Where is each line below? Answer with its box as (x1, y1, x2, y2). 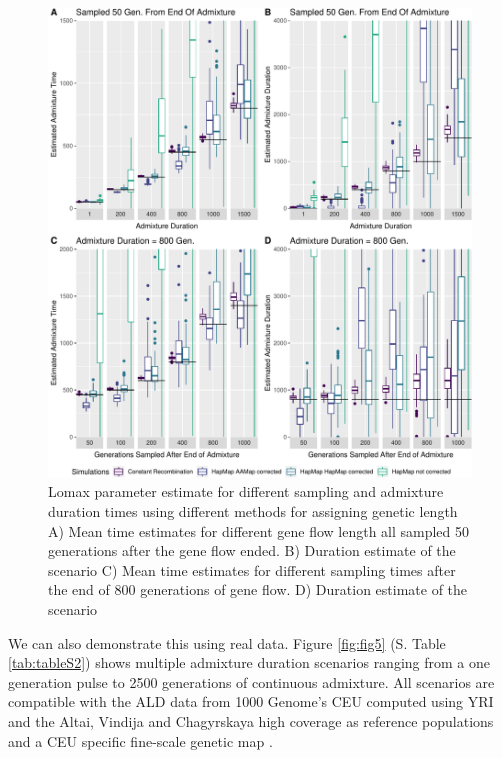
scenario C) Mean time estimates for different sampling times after (48, 559, 456, 580)
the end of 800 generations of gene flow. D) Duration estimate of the (48, 579, 468, 600)
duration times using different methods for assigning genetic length (48, 501, 458, 522)
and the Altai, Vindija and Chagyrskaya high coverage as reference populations (8, 711, 494, 731)
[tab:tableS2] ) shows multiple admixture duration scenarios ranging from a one (8, 652, 490, 673)
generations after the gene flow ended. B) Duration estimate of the (48, 540, 456, 561)
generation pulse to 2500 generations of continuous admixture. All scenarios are (8, 671, 495, 692)
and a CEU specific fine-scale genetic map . (8, 730, 273, 751)
